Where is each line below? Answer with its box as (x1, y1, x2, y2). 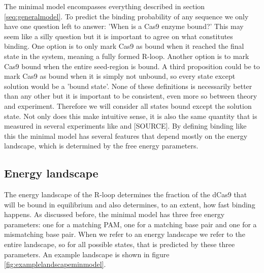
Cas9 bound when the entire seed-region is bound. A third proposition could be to (4, 60, 260, 71)
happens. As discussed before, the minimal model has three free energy (4, 209, 225, 220)
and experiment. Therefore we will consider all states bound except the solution (4, 100, 252, 111)
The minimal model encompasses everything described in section (4, 1, 205, 11)
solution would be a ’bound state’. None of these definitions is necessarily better (4, 80, 252, 91)
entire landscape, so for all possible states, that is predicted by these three (4, 239, 235, 250)
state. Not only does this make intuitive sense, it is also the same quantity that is (4, 110, 257, 121)
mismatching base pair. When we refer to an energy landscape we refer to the (4, 229, 245, 239)
